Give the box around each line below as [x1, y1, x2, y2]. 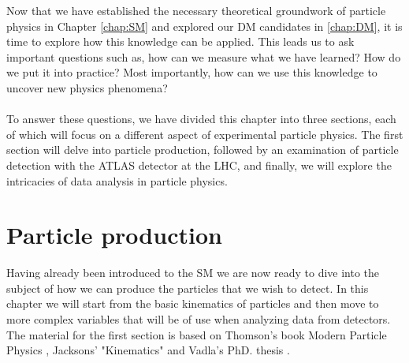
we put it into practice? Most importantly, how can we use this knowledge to [6, 64, 377, 80]
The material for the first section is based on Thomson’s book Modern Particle [6, 326, 387, 342]
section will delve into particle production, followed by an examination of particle [6, 141, 399, 158]
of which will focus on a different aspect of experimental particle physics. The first [6, 125, 403, 142]
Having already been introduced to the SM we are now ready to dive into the [6, 264, 380, 281]
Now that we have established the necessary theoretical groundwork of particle [6, 2, 386, 18]
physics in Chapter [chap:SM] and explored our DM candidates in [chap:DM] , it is [6, 17, 403, 34]
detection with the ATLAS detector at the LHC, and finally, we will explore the [6, 156, 392, 173]
